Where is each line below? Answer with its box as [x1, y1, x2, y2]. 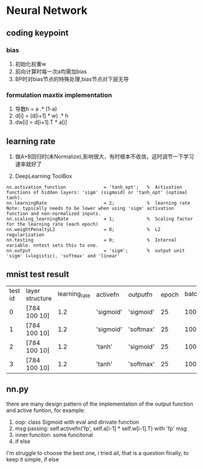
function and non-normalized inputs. [6, 210, 101, 216]
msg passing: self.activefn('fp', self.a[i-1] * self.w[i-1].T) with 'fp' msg [14, 424, 187, 432]
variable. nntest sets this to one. [6, 242, 98, 248]
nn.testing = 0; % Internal [6, 237, 177, 243]
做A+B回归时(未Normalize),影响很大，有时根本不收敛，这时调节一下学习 [14, 152, 195, 160]
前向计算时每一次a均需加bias [14, 68, 87, 75]
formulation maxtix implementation [6, 91, 112, 99]
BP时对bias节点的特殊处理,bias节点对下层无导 [14, 75, 129, 82]
